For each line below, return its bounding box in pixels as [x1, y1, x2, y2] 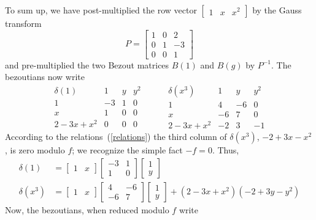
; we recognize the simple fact [72, 144, 183, 156]
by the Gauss [252, 4, 302, 16]
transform [5, 17, 42, 29]
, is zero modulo [5, 144, 65, 156]
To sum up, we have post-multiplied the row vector [5, 4, 197, 16]
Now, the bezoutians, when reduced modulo [5, 203, 169, 216]
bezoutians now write [5, 70, 85, 83]
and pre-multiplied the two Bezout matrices [5, 58, 169, 71]
